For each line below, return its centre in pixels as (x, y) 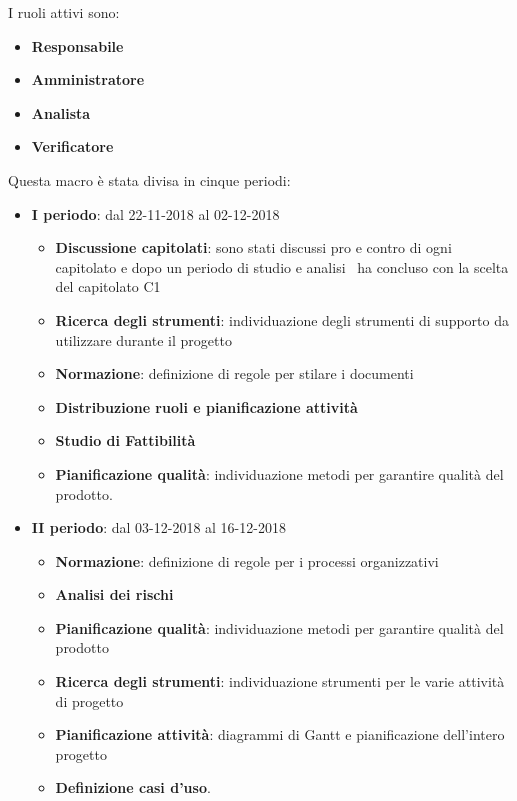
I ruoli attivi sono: (64, 12)
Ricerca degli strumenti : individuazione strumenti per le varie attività (280, 681)
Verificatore (72, 146)
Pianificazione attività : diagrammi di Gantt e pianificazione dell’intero (280, 734)
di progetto (89, 700)
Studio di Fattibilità (125, 440)
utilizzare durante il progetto (143, 339)
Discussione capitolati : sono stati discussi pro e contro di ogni (253, 247)
